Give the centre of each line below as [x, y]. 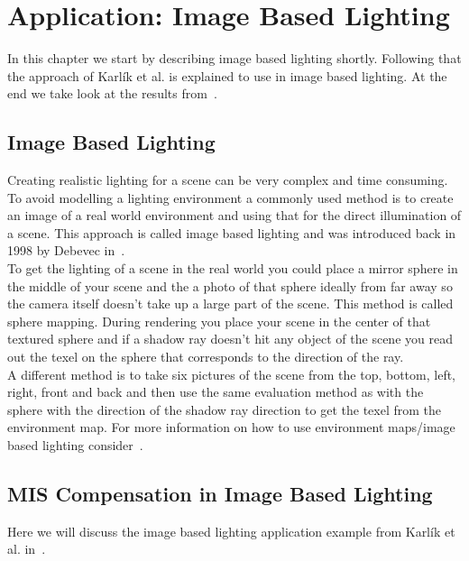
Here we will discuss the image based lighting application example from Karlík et [231, 531]
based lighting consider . [75, 445]
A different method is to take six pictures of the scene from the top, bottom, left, [231, 374]
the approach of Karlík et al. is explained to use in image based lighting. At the [227, 75]
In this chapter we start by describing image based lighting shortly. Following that [234, 58]
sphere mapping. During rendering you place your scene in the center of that [219, 321]
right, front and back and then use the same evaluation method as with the [216, 392]
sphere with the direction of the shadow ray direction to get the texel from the [224, 409]
